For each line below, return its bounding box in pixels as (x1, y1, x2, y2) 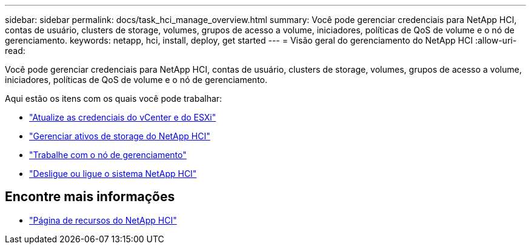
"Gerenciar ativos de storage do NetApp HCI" (29, 131, 210, 141)
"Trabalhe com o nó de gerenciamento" (29, 150, 187, 160)
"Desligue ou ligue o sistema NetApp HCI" (29, 168, 197, 179)
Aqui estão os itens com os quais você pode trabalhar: (5, 93, 222, 104)
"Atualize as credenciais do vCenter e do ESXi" (29, 112, 216, 122)
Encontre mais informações (5, 189, 175, 205)
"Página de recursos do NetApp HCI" (29, 214, 177, 225)
